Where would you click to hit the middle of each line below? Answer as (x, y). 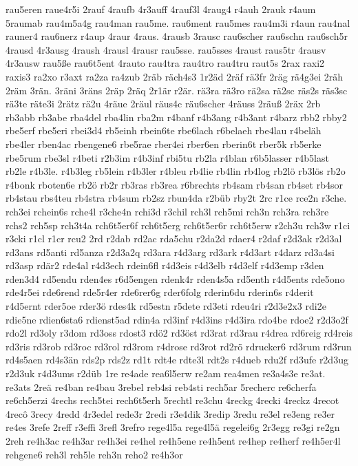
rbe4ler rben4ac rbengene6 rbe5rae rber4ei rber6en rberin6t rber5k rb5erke (164, 144)
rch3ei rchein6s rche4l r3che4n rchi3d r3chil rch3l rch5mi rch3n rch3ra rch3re (167, 211)
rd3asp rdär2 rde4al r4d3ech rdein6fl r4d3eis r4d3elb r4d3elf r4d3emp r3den (165, 265)
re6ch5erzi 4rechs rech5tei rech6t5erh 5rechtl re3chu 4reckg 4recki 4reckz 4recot (172, 400)
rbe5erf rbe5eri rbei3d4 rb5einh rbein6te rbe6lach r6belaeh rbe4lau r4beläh (164, 130)
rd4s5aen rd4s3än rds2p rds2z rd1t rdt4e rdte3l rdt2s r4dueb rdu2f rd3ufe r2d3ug (177, 360)
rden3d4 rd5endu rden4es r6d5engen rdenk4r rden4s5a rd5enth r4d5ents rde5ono (175, 278)
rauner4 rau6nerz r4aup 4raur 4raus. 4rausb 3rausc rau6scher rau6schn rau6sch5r (177, 36)
